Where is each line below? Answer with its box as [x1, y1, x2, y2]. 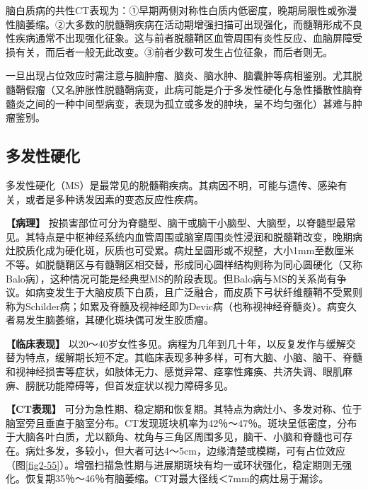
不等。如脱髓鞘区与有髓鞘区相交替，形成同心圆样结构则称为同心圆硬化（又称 [6, 256, 362, 271]
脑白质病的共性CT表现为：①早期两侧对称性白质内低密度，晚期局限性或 [6, 3, 338, 17]
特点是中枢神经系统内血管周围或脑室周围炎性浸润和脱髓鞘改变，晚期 [35, 229, 352, 244]
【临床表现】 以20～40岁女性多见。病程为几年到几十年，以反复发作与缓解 [6, 336, 346, 351]
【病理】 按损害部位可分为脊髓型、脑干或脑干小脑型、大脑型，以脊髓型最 [6, 215, 346, 230]
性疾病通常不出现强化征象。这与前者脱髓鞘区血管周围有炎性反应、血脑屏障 [6, 30, 352, 45]
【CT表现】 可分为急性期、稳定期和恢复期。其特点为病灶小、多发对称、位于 [6, 401, 362, 416]
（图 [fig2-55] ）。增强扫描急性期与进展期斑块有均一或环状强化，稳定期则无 [6, 457, 343, 472]
